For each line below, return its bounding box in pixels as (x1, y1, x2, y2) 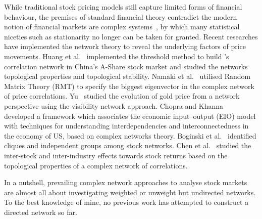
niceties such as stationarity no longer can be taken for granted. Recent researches (4, 31, 258, 41)
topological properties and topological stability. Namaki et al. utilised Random (4, 71, 251, 81)
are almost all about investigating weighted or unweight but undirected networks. (4, 187, 256, 197)
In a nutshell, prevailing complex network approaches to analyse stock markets (4, 177, 247, 188)
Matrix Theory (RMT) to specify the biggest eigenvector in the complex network (4, 80, 254, 91)
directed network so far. (4, 206, 77, 217)
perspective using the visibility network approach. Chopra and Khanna (4, 100, 224, 111)
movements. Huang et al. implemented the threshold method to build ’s (4, 51, 229, 61)
